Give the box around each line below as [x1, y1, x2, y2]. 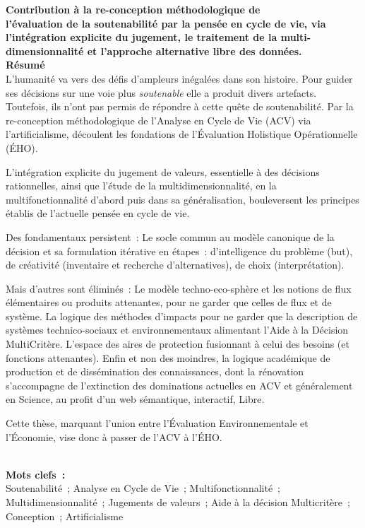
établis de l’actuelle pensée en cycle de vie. [6, 206, 190, 221]
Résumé [6, 57, 45, 72]
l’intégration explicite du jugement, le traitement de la [6, 30, 277, 45]
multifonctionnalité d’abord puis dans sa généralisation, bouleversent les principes [6, 192, 359, 206]
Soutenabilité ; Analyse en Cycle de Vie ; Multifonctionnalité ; [6, 481, 281, 495]
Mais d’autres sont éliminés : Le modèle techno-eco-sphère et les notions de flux [6, 281, 352, 295]
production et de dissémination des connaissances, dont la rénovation [6, 364, 304, 379]
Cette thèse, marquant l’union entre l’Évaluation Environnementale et [6, 416, 309, 430]
